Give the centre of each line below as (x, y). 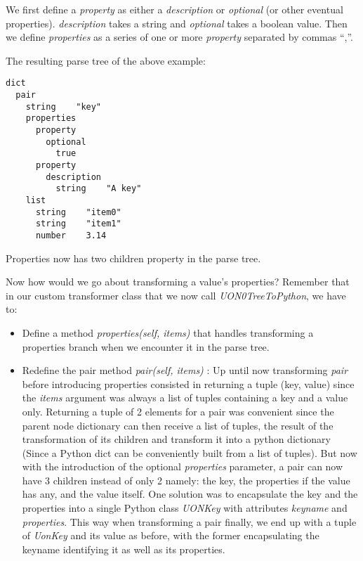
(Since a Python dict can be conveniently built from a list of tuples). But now (190, 452)
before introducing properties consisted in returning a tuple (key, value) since (188, 383)
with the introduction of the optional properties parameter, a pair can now (183, 466)
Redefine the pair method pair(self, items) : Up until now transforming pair (185, 370)
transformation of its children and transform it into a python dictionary (177, 439)
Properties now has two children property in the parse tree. (133, 258)
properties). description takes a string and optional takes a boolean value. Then (177, 23)
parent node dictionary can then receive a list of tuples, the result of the (178, 425)
